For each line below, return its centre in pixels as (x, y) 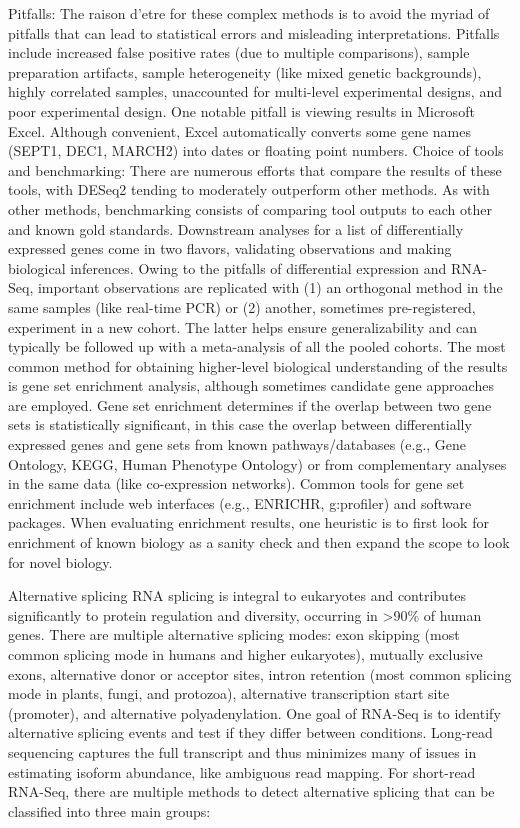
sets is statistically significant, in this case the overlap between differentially (240, 424)
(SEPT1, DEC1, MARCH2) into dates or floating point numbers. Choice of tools (256, 150)
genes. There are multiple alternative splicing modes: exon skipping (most (234, 634)
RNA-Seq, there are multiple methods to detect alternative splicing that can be (251, 791)
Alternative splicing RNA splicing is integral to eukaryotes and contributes (237, 595)
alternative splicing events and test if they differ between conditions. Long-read (250, 732)
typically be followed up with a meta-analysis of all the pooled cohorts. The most (257, 346)
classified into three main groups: (109, 810)
